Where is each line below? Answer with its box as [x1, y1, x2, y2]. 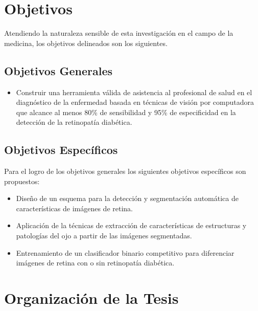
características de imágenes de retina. [16, 203, 133, 213]
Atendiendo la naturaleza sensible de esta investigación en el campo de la [4, 28, 233, 38]
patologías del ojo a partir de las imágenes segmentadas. [16, 230, 192, 241]
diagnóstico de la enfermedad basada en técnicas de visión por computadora [16, 97, 254, 107]
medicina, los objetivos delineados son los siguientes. [4, 37, 168, 48]
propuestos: [4, 175, 40, 186]
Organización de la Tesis [4, 287, 179, 308]
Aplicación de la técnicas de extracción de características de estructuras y [16, 220, 247, 231]
